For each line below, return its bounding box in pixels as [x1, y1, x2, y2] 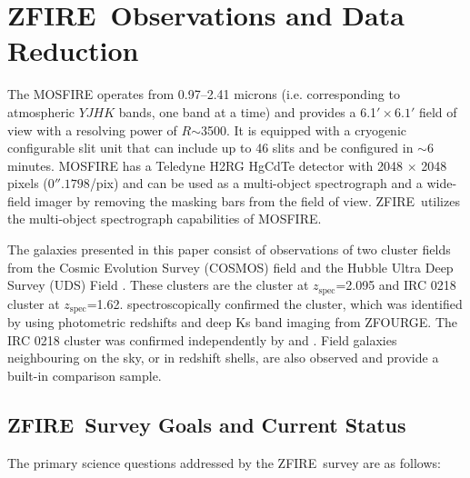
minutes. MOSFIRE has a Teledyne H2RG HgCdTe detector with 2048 [7, 155, 404, 174]
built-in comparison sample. [7, 365, 162, 384]
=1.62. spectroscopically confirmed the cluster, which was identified [86, 294, 463, 313]
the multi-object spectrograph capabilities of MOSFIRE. [7, 209, 322, 228]
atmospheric [7, 102, 75, 121]
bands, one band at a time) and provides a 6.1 [118, 102, 377, 121]
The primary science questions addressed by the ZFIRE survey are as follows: [7, 453, 441, 472]
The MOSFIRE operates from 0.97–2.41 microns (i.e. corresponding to [7, 85, 400, 104]
